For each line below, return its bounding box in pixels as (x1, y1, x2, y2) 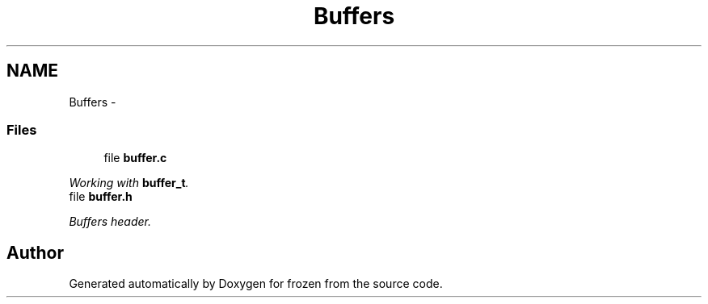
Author (6, 242, 64, 263)
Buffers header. (69, 214, 151, 229)
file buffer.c (103, 151, 167, 165)
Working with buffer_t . (69, 176, 189, 190)
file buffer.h (69, 189, 133, 204)
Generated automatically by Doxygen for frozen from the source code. (69, 277, 443, 291)
